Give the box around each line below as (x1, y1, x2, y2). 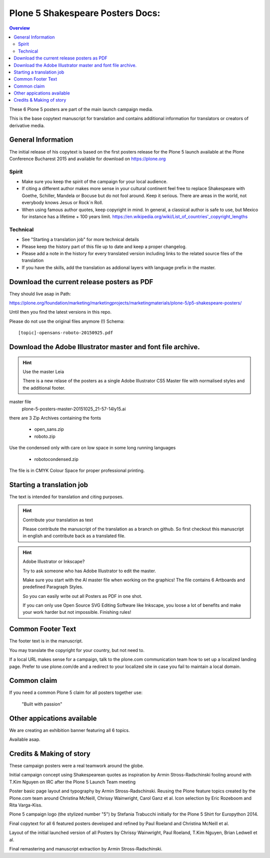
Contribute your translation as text (22, 517, 93, 523)
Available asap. (9, 736, 40, 742)
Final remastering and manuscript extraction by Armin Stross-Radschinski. (9, 845, 162, 851)
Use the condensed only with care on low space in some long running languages (9, 445, 176, 451)
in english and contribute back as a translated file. (22, 533, 126, 539)
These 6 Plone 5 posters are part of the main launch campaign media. (9, 106, 153, 112)
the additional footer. (22, 385, 65, 391)
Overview (9, 25, 30, 31)
